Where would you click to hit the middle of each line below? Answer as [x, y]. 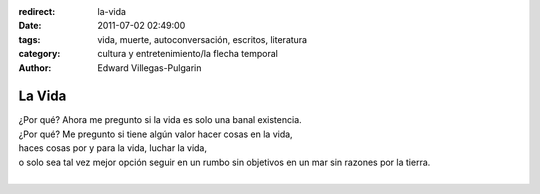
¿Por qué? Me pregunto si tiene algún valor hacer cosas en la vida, [156, 134]
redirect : [37, 11]
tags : [29, 39]
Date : [30, 26]
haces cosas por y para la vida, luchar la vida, [112, 148]
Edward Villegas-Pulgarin [149, 67]
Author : [35, 67]
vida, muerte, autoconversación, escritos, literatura [202, 39]
